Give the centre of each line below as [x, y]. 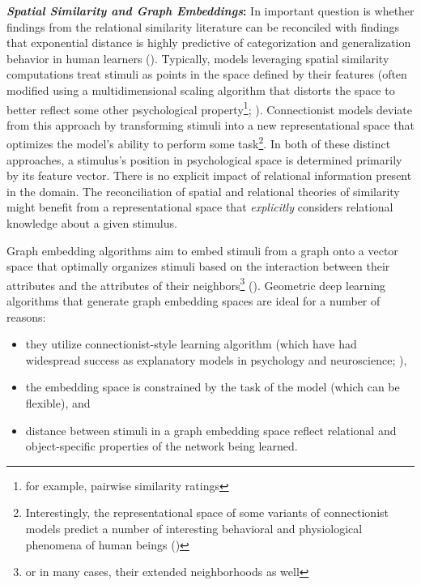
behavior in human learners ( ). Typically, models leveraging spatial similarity [198, 58]
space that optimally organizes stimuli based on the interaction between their [198, 266]
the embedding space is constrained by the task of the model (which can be [213, 387]
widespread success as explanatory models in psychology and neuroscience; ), [216, 359]
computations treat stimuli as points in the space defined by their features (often [207, 74]
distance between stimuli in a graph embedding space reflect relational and [211, 430]
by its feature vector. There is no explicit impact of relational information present [209, 175]
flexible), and [58, 403]
